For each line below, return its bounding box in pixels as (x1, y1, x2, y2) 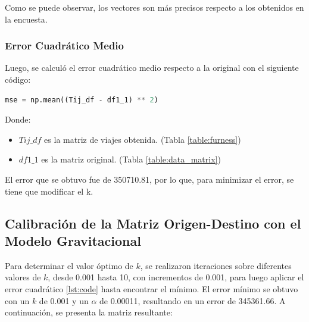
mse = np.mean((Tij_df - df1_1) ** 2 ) (5, 95, 158, 104)
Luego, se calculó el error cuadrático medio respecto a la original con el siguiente (5, 61, 299, 74)
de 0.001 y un (39, 294, 89, 307)
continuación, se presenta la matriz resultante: (5, 306, 173, 318)
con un (5, 294, 30, 307)
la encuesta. (5, 12, 48, 25)
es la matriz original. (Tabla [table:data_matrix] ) (41, 153, 221, 165)
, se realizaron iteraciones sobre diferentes (140, 259, 292, 271)
